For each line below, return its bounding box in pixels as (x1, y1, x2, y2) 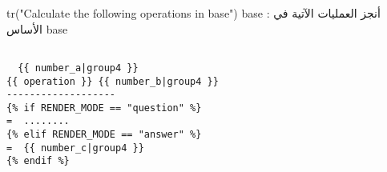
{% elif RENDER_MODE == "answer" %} (6, 129, 202, 141)
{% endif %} (6, 155, 70, 167)
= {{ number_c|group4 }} (6, 142, 144, 154)
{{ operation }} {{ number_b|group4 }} (6, 75, 219, 87)
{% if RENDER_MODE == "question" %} (6, 102, 202, 114)
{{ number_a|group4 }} (18, 62, 139, 74)
